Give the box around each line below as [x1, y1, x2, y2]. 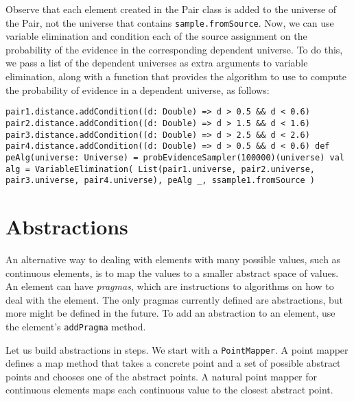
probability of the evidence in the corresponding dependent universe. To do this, [5, 42, 343, 56]
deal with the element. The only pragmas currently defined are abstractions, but [5, 292, 343, 306]
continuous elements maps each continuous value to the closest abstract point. [5, 382, 333, 397]
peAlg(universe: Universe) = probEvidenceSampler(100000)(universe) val [5, 152, 344, 162]
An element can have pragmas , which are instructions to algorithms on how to [5, 279, 334, 293]
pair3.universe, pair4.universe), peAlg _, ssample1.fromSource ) [5, 175, 316, 186]
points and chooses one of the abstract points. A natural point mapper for [5, 369, 318, 383]
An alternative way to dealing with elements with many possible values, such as [5, 252, 341, 266]
